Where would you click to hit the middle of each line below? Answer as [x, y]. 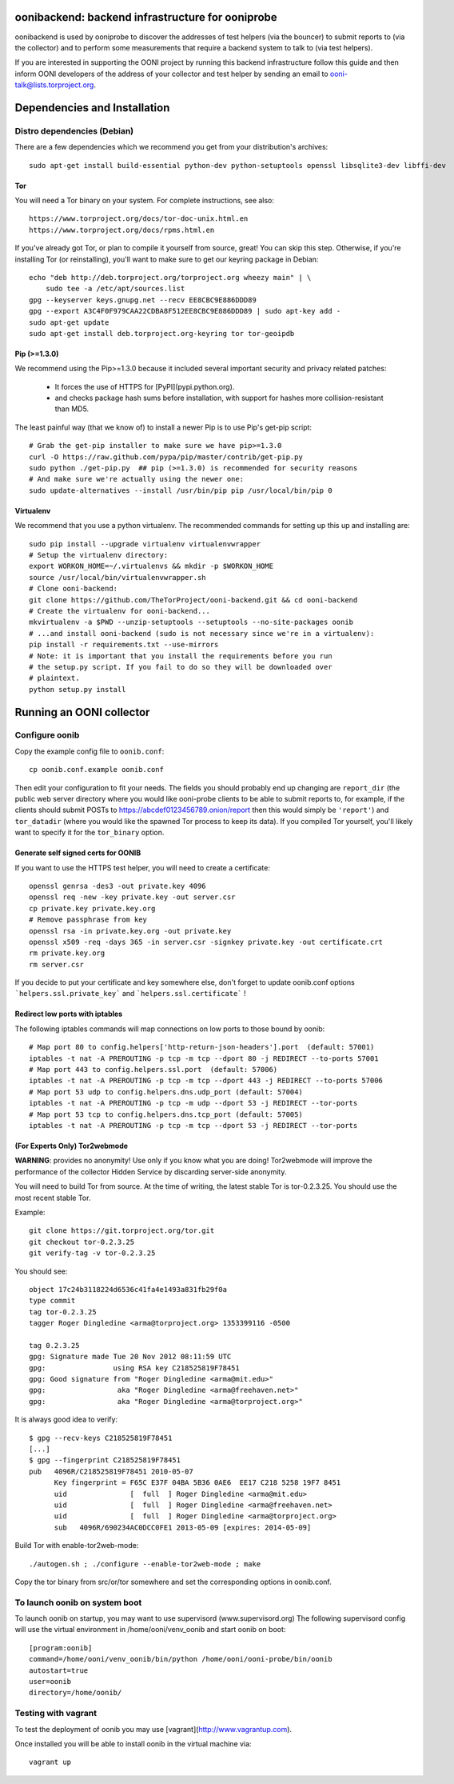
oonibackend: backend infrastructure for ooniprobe [146, 17]
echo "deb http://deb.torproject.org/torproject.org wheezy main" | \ [170, 277]
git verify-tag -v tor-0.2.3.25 [92, 1253]
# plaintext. [54, 678]
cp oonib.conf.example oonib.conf [96, 770]
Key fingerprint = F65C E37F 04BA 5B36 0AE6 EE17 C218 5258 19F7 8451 [197, 1483]
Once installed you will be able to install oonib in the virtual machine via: [133, 1743]
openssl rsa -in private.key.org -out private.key [130, 931]
